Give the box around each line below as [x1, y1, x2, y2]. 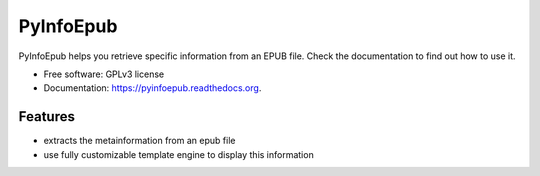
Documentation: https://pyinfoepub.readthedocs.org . [43, 82, 262, 94]
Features [18, 108, 75, 125]
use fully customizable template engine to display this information [43, 148, 314, 160]
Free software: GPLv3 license [43, 68, 165, 80]
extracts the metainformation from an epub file [43, 135, 236, 147]
